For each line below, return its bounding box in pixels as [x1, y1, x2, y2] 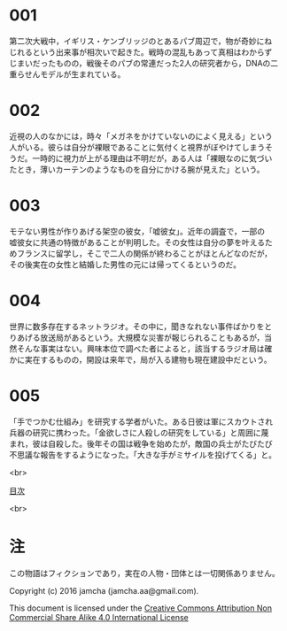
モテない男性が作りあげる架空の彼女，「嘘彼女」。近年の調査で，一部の [9, 226, 266, 236]
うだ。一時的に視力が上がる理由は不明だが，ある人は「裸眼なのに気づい [9, 152, 273, 164]
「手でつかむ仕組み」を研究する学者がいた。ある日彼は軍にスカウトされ [9, 416, 273, 427]
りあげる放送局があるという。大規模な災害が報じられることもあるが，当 [9, 332, 273, 342]
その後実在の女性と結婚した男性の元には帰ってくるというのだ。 [9, 258, 242, 270]
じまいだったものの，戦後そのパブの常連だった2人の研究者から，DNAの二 [9, 58, 279, 68]
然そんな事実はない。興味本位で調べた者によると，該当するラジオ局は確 [9, 342, 273, 354]
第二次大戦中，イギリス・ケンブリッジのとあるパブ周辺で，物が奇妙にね [9, 35, 273, 46]
